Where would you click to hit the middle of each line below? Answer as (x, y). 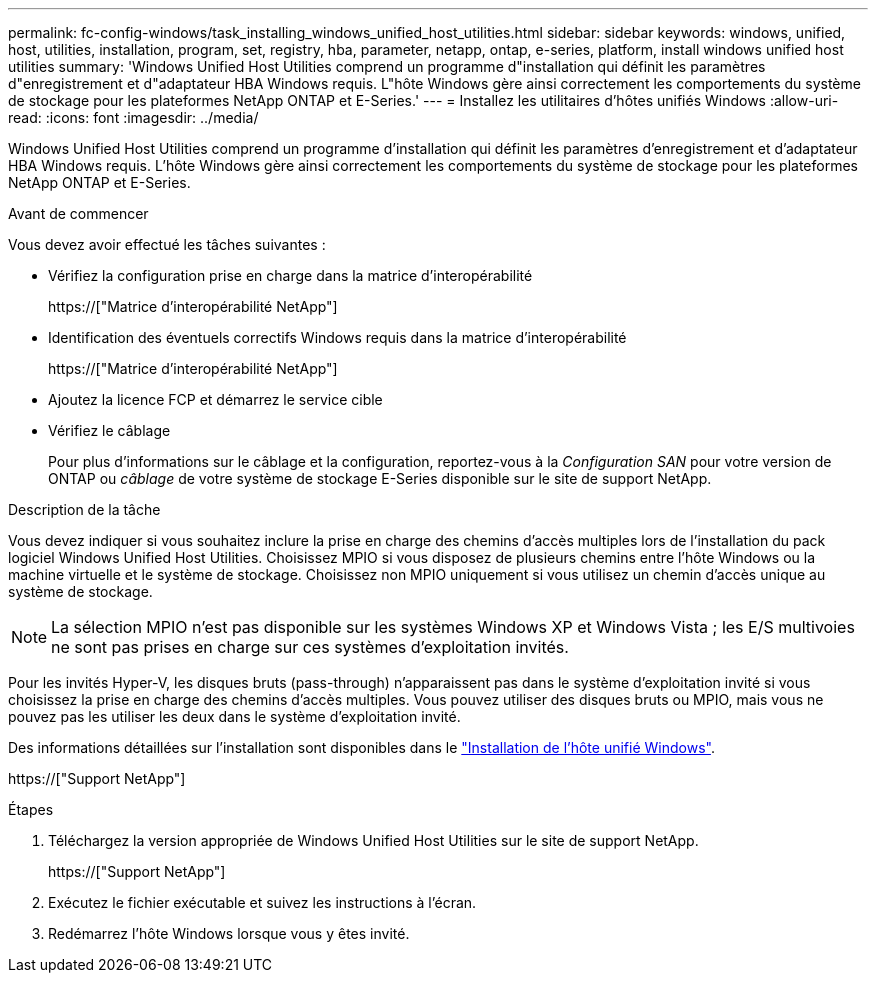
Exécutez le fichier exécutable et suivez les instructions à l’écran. (262, 902)
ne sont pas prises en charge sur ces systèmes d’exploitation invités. (310, 647)
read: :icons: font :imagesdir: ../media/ (133, 117)
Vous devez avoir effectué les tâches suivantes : (167, 244)
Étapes (31, 809)
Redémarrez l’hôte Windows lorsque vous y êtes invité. (229, 933)
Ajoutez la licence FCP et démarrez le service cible (215, 399)
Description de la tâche (84, 509)
